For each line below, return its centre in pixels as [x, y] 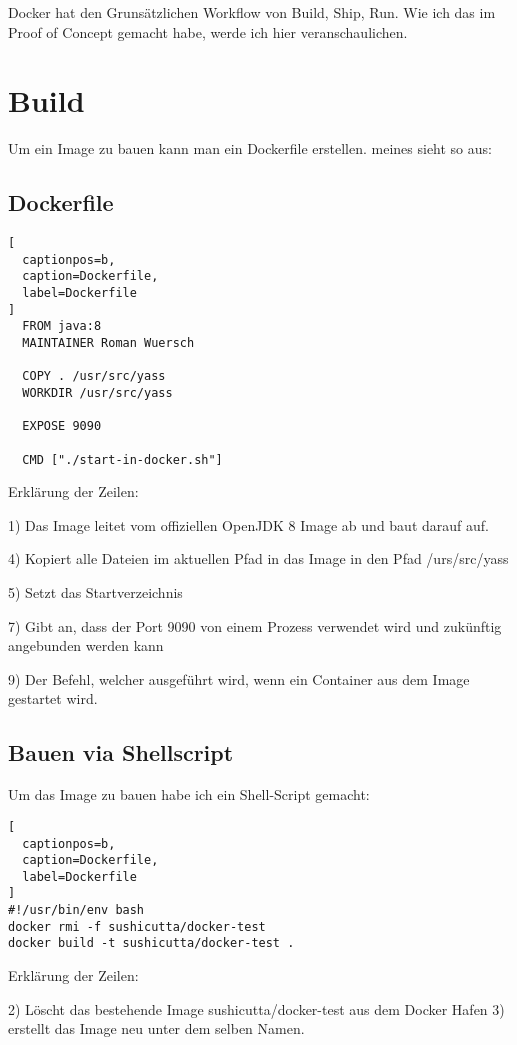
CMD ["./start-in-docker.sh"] [122, 459]
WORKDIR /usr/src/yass [97, 393]
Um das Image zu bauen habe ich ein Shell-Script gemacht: [189, 794]
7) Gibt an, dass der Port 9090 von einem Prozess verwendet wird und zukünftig [255, 625]
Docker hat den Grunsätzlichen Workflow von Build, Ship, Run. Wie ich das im [252, 12]
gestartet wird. [53, 698]
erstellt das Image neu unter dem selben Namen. [156, 1028]
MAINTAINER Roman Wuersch [108, 343]
